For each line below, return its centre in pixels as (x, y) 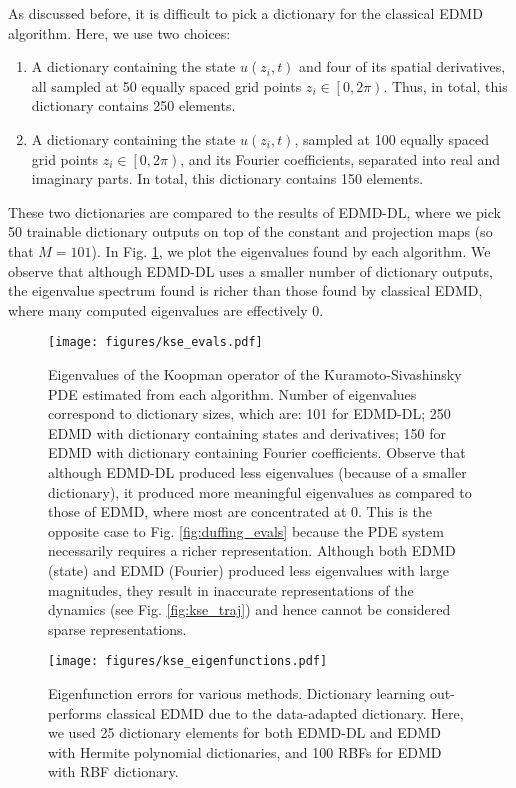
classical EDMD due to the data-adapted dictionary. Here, (285, 712)
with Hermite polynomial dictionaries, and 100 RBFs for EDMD (245, 751)
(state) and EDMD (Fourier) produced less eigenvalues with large (249, 569)
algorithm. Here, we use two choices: (119, 32)
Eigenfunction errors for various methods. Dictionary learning (237, 692)
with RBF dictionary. (113, 771)
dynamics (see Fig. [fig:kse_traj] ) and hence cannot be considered (249, 609)
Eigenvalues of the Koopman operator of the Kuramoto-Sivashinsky (255, 373)
